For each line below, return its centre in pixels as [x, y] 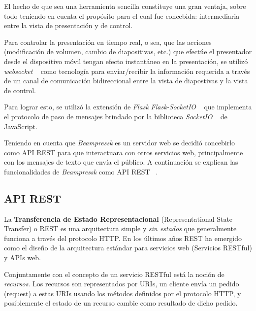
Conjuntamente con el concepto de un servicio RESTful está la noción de [114, 274]
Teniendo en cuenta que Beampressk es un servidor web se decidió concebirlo [120, 143]
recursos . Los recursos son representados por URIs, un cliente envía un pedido [122, 284]
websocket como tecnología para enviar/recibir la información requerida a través [127, 71]
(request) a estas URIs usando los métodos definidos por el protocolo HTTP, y [123, 293]
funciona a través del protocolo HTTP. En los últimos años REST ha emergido [123, 238]
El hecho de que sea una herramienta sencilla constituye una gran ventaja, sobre [125, 6]
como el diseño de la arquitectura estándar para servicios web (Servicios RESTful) [128, 248]
